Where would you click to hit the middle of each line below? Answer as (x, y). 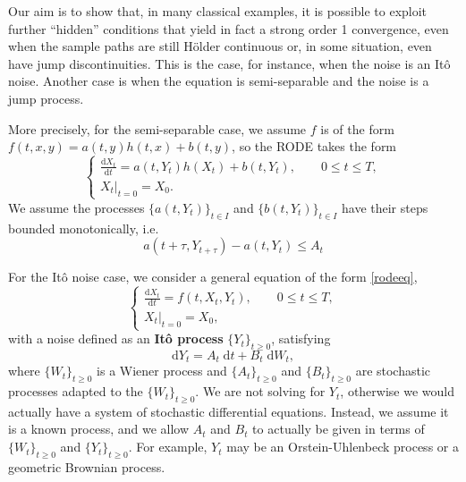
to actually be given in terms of (339, 429)
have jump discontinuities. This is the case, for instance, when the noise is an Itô (229, 63)
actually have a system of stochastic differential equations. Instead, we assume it (229, 411)
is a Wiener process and (162, 371)
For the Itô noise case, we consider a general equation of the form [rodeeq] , (213, 277)
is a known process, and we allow (99, 429)
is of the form (357, 128)
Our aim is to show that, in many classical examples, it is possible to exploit (218, 11)
